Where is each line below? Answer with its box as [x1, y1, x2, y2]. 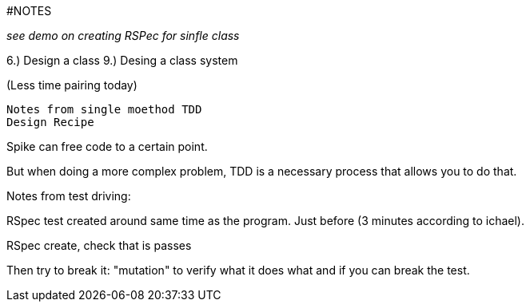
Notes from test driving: [6, 189, 131, 203]
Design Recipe [6, 116, 94, 128]
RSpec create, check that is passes [6, 239, 192, 252]
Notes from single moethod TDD [6, 103, 202, 116]
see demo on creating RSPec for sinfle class [6, 29, 240, 42]
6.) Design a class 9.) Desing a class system [6, 53, 238, 67]
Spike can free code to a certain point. [6, 140, 208, 153]
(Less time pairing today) [6, 78, 137, 92]
